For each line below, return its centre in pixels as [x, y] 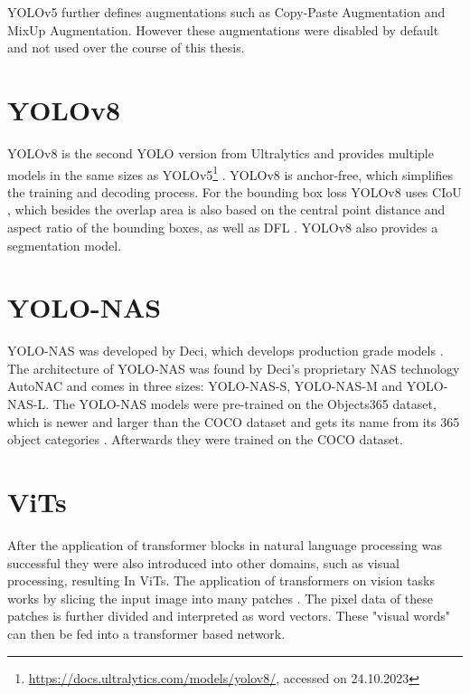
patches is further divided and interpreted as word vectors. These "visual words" [229, 616]
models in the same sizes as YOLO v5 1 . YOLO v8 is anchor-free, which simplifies [230, 173]
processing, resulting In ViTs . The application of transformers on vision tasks [221, 580]
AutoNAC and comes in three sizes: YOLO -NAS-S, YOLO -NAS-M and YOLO [226, 386]
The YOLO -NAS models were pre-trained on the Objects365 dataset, [244, 404]
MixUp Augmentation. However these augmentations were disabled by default [223, 29]
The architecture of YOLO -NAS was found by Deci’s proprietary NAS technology [234, 368]
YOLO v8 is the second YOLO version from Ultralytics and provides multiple [221, 152]
